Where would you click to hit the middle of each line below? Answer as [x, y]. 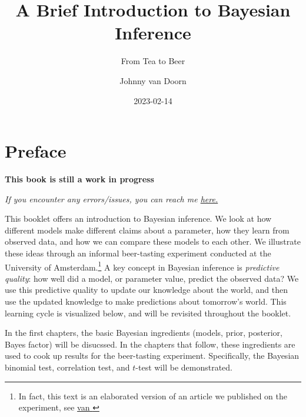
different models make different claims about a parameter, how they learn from [147, 230]
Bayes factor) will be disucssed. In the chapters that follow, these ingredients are [150, 344]
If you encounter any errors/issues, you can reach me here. [112, 199]
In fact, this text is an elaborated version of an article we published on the [153, 396]
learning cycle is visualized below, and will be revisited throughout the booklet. [148, 313]
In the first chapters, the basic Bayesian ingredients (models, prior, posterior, [144, 333]
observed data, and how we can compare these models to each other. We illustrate [153, 241]
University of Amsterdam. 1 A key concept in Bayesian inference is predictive [142, 266]
